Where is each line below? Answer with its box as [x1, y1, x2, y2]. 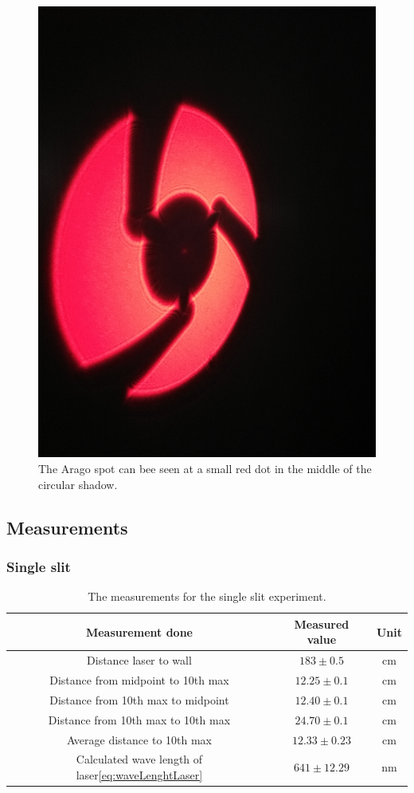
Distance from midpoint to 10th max [49, 671, 229, 688]
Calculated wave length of [76, 751, 203, 767]
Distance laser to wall [87, 652, 192, 669]
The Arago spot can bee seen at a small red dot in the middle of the [38, 460, 372, 476]
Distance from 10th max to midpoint [49, 691, 229, 708]
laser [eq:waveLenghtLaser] [76, 766, 203, 783]
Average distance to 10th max [66, 731, 213, 748]
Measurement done [85, 623, 193, 640]
